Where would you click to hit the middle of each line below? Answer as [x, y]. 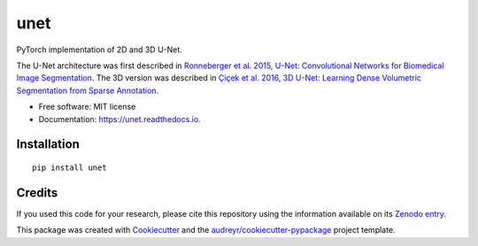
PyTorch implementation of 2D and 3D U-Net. [100, 50]
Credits [37, 192]
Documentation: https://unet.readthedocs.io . [119, 119]
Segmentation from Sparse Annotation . [88, 90]
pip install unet [69, 167]
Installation [48, 145]
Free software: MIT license [87, 107]
